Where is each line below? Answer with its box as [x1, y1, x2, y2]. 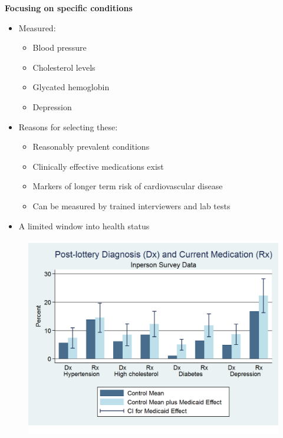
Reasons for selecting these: [18, 120, 118, 133]
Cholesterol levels [32, 61, 96, 73]
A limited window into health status [18, 219, 150, 232]
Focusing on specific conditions [5, 2, 133, 14]
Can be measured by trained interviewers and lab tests [32, 199, 231, 212]
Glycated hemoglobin [32, 81, 110, 93]
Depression [32, 100, 72, 113]
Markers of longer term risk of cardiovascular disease [32, 180, 223, 192]
